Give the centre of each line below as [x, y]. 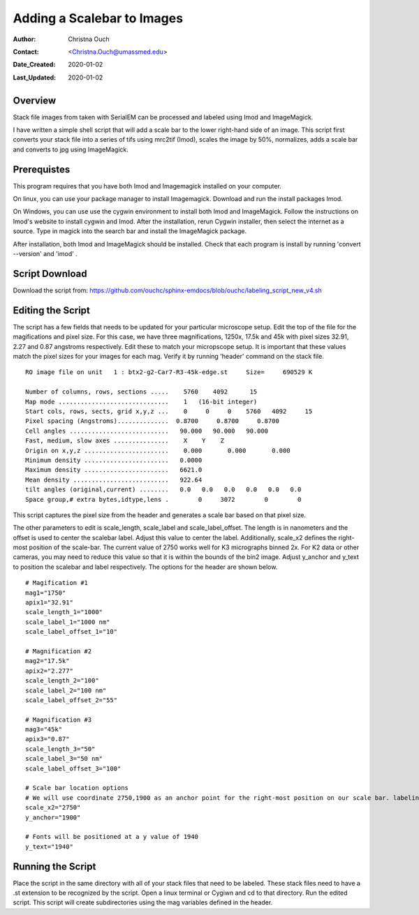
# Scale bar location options [77, 788]
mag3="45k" [44, 730]
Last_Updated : [34, 77]
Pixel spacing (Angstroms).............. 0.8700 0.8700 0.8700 [152, 421]
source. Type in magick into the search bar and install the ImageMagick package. [130, 231]
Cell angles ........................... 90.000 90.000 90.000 [147, 431]
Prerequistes [42, 169]
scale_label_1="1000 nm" [68, 622]
